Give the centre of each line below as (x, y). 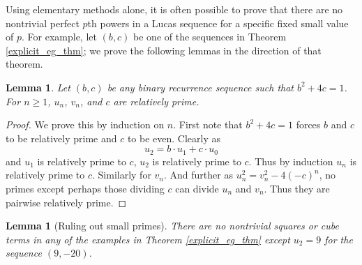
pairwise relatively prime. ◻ (66, 202)
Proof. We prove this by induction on (85, 124)
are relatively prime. (156, 101)
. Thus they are (297, 188)
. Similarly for (121, 175)
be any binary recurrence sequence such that (200, 87)
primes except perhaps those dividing (85, 188)
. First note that (208, 124)
